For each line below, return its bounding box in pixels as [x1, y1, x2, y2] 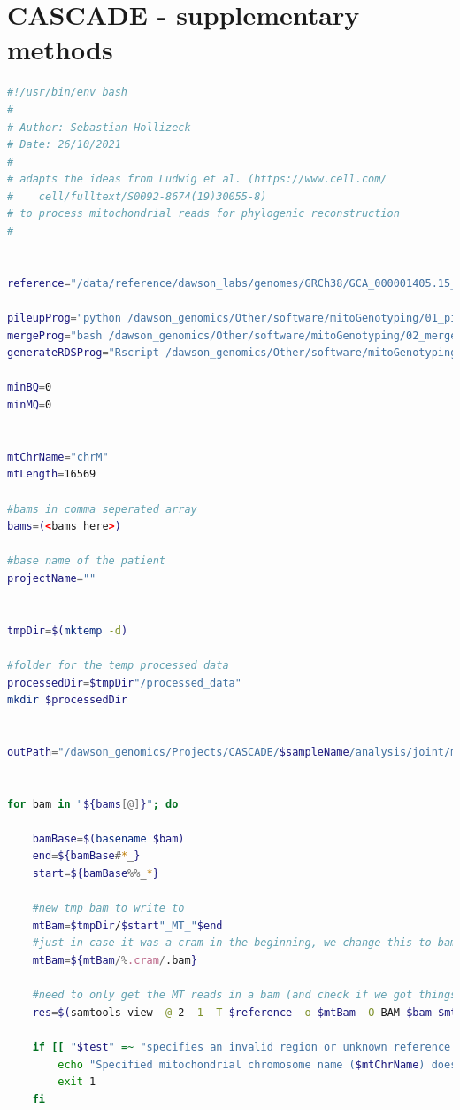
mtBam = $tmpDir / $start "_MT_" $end [32, 919, 223, 932]
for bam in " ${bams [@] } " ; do [7, 797, 179, 811]
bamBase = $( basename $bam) [32, 832, 185, 845]
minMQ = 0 [7, 399, 52, 411]
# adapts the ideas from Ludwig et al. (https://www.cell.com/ [7, 173, 387, 186]
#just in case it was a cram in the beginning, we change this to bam [32, 936, 457, 950]
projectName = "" [7, 571, 96, 585]
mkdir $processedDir [7, 694, 128, 707]
